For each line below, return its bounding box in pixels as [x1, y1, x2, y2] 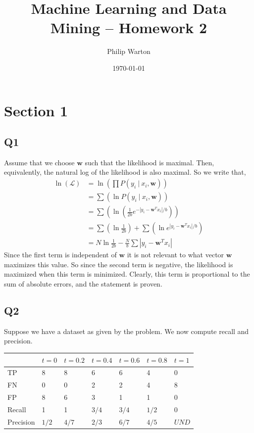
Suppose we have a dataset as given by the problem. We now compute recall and [4, 326, 249, 336]
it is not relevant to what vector [127, 249, 224, 260]
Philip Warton [107, 46, 151, 56]
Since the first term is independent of [4, 249, 117, 260]
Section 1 [4, 100, 68, 120]
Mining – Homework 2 [50, 17, 207, 38]
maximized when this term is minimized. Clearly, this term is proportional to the [4, 269, 250, 279]
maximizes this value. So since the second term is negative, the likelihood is [4, 259, 233, 269]
